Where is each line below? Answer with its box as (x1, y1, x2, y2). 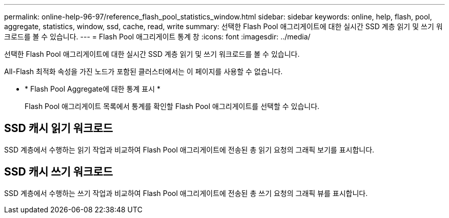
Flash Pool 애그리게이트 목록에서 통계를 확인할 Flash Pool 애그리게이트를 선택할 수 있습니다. (25, 102, 320, 111)
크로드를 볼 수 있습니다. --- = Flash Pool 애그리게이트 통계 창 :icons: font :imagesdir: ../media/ (4, 32, 311, 41)
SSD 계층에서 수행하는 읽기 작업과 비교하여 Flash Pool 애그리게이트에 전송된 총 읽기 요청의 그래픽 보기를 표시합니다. (4, 145, 375, 154)
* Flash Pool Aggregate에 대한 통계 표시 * (25, 84, 161, 93)
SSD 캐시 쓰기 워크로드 (4, 165, 113, 179)
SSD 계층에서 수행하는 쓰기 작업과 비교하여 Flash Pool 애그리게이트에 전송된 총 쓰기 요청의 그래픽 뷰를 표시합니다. (4, 188, 368, 198)
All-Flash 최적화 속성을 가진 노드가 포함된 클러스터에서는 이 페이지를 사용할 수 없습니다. (4, 67, 283, 76)
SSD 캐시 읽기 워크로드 (4, 122, 113, 135)
